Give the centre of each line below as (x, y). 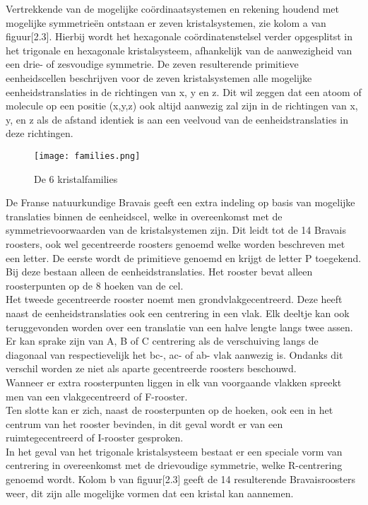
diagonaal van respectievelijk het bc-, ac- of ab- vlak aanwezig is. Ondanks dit (174, 354)
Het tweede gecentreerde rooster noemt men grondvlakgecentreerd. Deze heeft (174, 299)
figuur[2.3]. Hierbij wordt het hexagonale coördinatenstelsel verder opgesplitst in (179, 36)
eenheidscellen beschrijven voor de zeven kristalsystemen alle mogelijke (159, 77)
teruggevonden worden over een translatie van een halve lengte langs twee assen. (179, 327)
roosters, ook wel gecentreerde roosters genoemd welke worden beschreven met (176, 243)
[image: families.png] (87, 156)
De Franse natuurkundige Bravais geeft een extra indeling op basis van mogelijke (180, 202)
